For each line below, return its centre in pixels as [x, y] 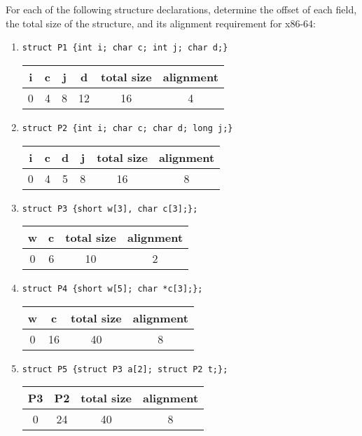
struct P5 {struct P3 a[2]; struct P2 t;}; [125, 369]
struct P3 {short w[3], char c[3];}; [110, 209]
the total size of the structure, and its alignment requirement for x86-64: [161, 23]
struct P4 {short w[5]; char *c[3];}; [112, 289]
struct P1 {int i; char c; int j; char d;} [125, 48]
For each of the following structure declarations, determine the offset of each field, [181, 9]
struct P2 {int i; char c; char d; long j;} [127, 128]
